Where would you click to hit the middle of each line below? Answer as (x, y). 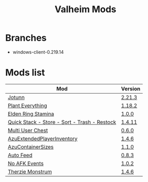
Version (131, 88)
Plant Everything (27, 105)
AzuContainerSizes (31, 147)
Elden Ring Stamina (31, 114)
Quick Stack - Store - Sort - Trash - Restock (62, 122)
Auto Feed (20, 155)
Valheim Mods (85, 9)
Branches (26, 38)
